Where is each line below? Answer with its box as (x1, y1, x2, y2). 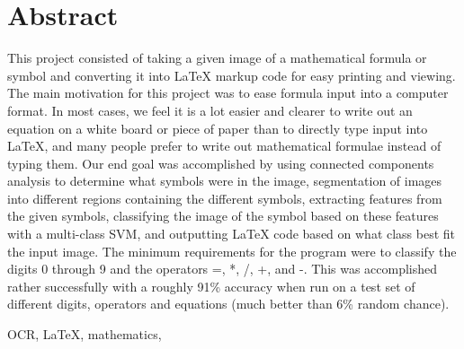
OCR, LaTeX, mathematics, (7, 325, 162, 344)
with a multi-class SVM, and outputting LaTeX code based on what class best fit (7, 224, 456, 243)
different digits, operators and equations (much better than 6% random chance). (7, 294, 450, 313)
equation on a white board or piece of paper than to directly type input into (7, 118, 428, 137)
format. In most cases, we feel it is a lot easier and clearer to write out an (7, 100, 413, 119)
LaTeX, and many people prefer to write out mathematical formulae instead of (7, 136, 442, 155)
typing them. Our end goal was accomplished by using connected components (7, 153, 434, 172)
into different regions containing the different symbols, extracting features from (7, 188, 442, 207)
